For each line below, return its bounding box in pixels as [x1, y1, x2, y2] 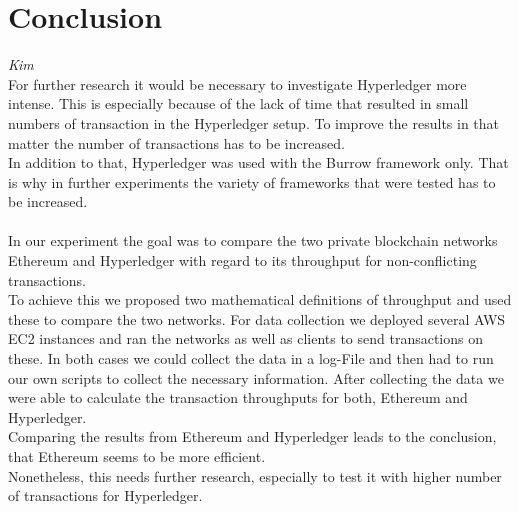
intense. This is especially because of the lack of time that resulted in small [8, 93, 469, 114]
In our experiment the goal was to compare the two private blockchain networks [8, 230, 498, 251]
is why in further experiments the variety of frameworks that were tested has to [8, 171, 496, 192]
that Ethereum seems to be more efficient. [8, 446, 266, 466]
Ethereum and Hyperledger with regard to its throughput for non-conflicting [8, 250, 477, 271]
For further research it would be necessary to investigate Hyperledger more [8, 73, 467, 94]
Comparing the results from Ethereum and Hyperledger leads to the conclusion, [8, 426, 497, 447]
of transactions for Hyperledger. [8, 485, 203, 506]
